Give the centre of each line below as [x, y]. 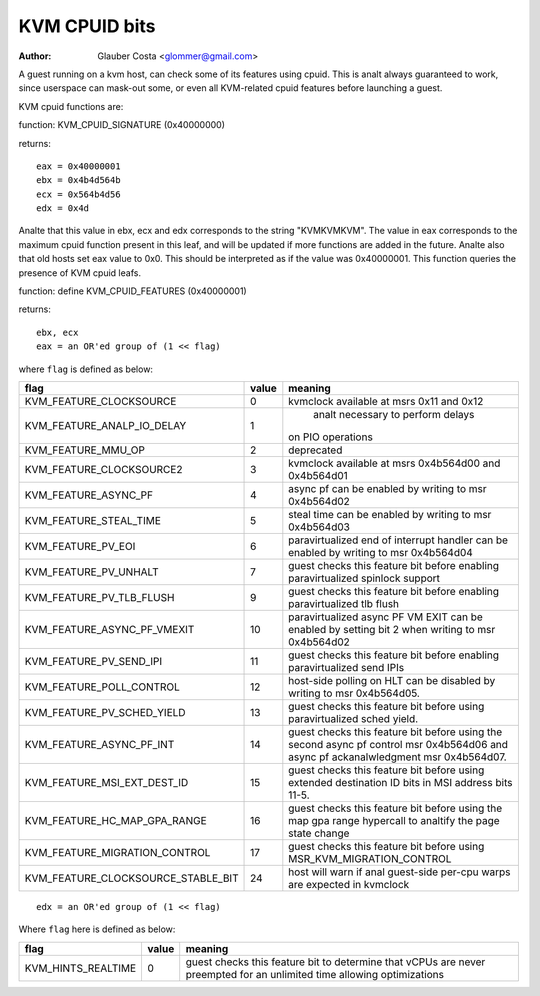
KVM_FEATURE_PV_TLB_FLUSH [99, 597]
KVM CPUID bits [87, 26]
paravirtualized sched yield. [353, 718]
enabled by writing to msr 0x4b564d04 [381, 552]
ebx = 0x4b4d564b [78, 180]
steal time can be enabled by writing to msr [390, 514]
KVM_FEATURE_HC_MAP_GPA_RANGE [115, 820]
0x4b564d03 [319, 527]
